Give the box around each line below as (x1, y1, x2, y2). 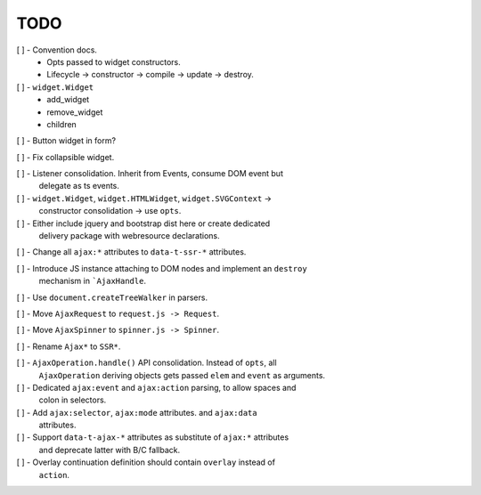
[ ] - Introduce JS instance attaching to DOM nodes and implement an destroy (16, 263, 307, 273)
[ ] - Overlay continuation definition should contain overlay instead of (16, 457, 276, 467)
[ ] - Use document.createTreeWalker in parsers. (16, 292, 208, 303)
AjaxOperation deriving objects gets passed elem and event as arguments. (38, 369, 325, 380)
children (46, 118, 77, 129)
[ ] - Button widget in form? (16, 135, 116, 146)
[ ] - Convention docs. (16, 45, 98, 55)
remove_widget (46, 107, 103, 118)
